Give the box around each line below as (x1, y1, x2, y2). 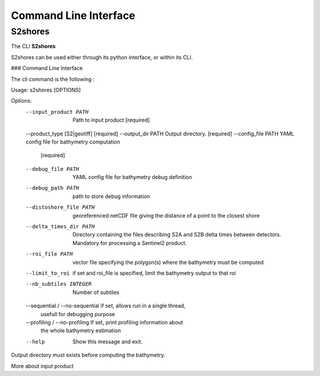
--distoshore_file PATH (25, 204, 95, 211)
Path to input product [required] (72, 116, 151, 124)
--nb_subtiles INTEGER (25, 281, 92, 288)
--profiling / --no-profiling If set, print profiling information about (25, 318, 184, 326)
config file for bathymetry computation (25, 138, 121, 145)
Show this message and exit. (72, 338, 143, 345)
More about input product (11, 362, 74, 369)
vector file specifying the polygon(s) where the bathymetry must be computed (72, 259, 264, 266)
